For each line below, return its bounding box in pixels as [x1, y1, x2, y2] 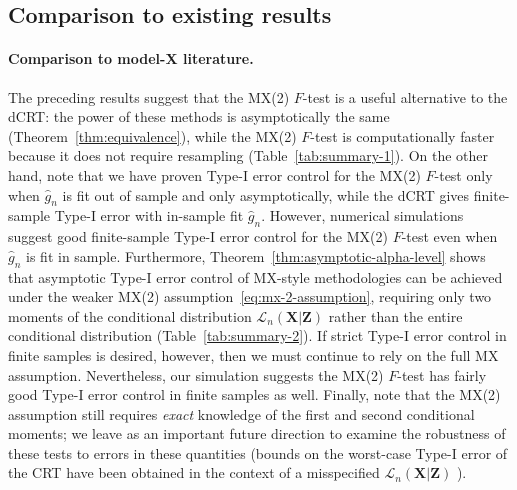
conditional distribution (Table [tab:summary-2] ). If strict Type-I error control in [8, 325, 507, 346]
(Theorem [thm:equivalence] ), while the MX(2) [8, 125, 297, 146]
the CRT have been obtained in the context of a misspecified [8, 462, 380, 483]
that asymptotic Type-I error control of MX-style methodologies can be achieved [8, 266, 503, 287]
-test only [434, 164, 493, 185]
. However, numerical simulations [261, 205, 464, 226]
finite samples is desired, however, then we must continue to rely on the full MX [8, 344, 499, 365]
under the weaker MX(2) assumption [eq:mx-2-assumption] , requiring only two [8, 286, 492, 307]
